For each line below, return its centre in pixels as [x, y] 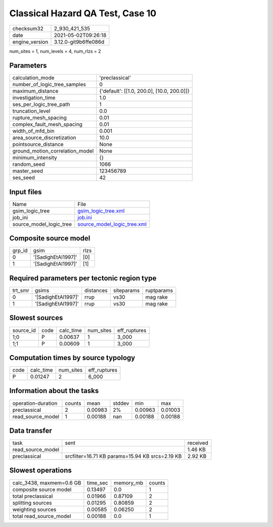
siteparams [126, 290]
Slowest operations [40, 470]
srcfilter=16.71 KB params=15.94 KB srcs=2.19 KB [123, 456]
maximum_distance [35, 91]
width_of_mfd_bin [34, 131]
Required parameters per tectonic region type [83, 278]
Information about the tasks [54, 391]
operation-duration [35, 403]
